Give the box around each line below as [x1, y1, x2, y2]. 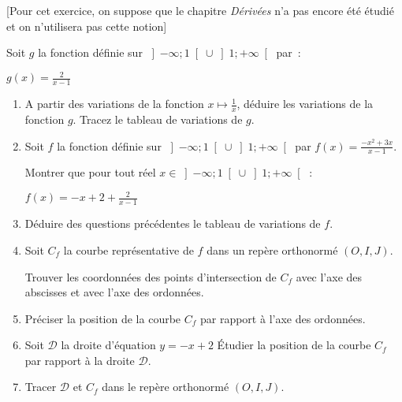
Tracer [24, 378, 57, 395]
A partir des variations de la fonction [24, 95, 204, 112]
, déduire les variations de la [236, 95, 374, 112]
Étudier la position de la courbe [217, 337, 371, 353]
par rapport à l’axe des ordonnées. [199, 310, 366, 326]
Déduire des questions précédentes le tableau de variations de [24, 215, 321, 232]
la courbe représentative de [63, 241, 194, 258]
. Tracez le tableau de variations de [73, 110, 243, 127]
